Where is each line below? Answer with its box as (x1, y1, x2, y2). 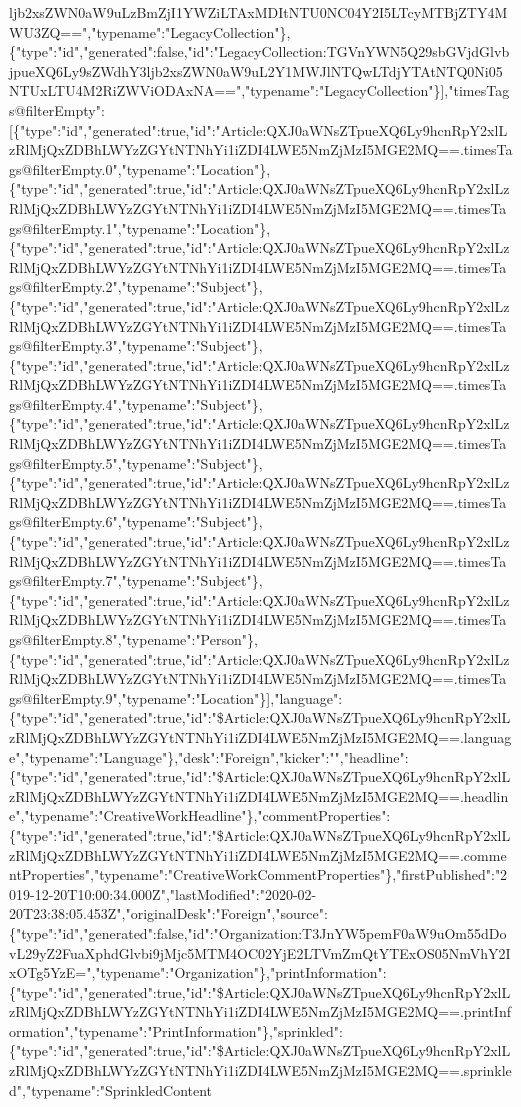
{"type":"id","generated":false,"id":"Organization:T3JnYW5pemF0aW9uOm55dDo (9, 922, 507, 943)
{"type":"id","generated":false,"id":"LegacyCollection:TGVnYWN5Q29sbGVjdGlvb (9, 41, 510, 62)
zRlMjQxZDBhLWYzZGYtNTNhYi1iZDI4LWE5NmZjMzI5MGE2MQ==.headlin (9, 785, 509, 806)
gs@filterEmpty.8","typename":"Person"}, (9, 629, 258, 649)
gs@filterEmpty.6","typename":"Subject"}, (9, 511, 263, 532)
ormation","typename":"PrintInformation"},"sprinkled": (9, 1020, 343, 1041)
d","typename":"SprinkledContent (9, 1079, 213, 1100)
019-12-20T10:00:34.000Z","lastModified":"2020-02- (9, 883, 317, 904)
